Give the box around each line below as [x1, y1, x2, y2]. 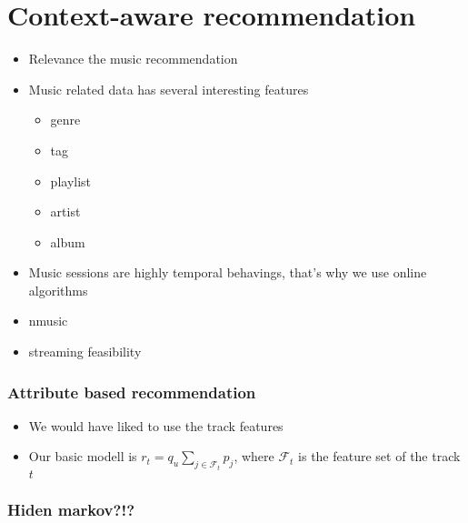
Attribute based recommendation [7, 380, 256, 403]
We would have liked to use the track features [28, 416, 284, 435]
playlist [50, 171, 92, 190]
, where [234, 447, 274, 466]
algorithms [28, 280, 88, 299]
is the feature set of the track [298, 447, 461, 466]
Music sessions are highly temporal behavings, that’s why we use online [28, 263, 427, 282]
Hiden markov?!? [7, 498, 135, 520]
